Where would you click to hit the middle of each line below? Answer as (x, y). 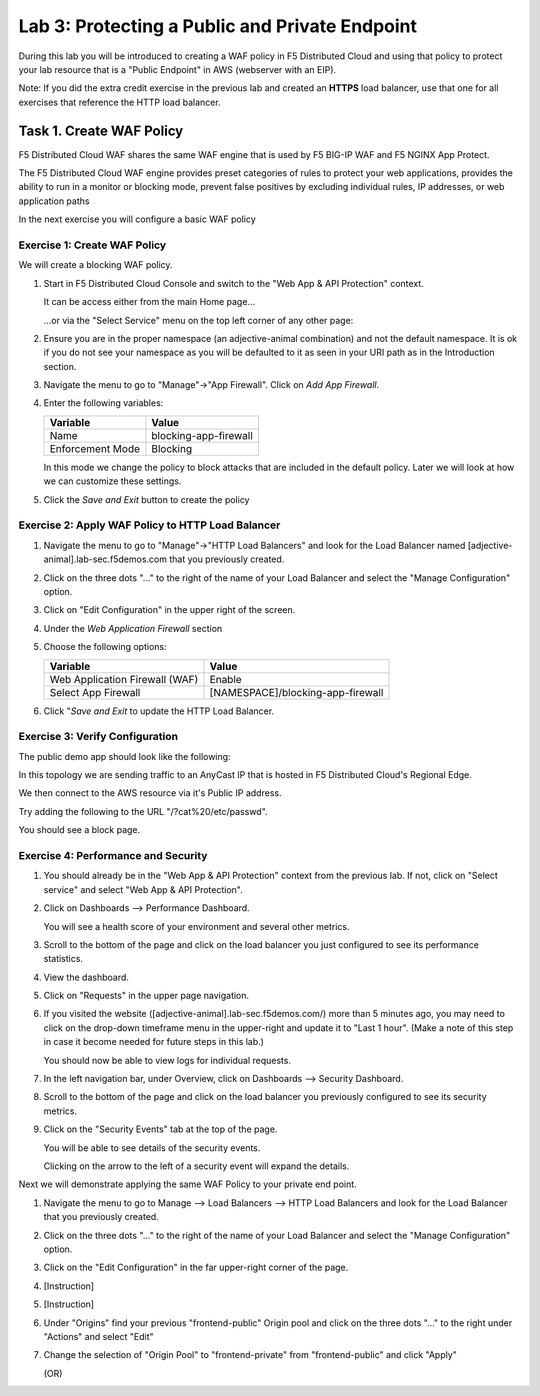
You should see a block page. (79, 830)
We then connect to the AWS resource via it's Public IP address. (150, 793)
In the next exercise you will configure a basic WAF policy (137, 219)
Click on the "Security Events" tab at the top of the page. (160, 1129)
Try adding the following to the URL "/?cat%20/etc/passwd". (143, 811)
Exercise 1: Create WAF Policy (92, 245)
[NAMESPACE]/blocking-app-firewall (296, 692)
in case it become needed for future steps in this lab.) (154, 1042)
